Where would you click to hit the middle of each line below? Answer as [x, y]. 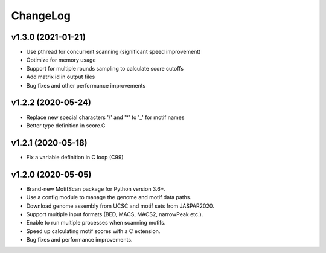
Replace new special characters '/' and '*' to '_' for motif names [105, 117]
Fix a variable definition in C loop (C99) [75, 157]
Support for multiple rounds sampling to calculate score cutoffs [105, 68]
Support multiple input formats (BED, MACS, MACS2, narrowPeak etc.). [115, 214]
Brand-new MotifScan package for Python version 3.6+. [96, 189]
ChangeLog [41, 16]
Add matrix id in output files [61, 77]
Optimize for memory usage [61, 60]
